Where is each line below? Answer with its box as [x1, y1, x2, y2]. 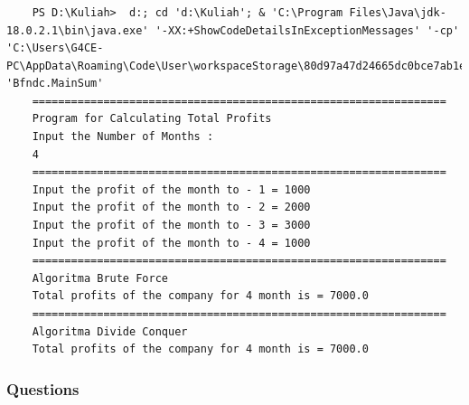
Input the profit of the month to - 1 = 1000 [32, 183, 311, 196]
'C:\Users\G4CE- [6, 42, 104, 55]
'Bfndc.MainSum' [6, 77, 104, 90]
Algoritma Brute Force [32, 271, 168, 285]
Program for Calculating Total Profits [32, 112, 272, 126]
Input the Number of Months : [32, 130, 214, 144]
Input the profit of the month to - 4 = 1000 [32, 236, 311, 250]
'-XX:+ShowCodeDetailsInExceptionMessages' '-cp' [155, 24, 460, 37]
